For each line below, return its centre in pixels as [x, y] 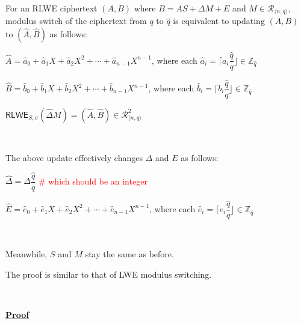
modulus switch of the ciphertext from [76, 21]
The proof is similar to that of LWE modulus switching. [109, 274]
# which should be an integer [93, 181]
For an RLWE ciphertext [51, 8]
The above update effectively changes [74, 158]
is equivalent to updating [219, 21]
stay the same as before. [129, 253]
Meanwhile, [26, 253]
